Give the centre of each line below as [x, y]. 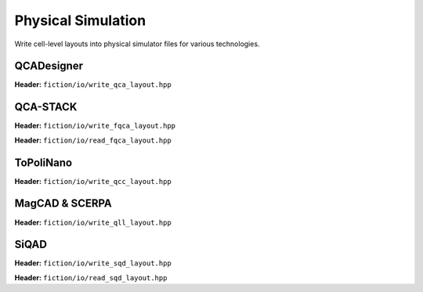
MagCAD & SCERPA [63, 204]
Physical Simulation [80, 20]
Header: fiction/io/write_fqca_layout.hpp [95, 126]
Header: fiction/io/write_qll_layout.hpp [93, 222]
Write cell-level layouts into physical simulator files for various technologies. [137, 44]
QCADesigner [49, 66]
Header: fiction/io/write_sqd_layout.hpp [93, 263]
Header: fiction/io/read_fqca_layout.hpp [93, 140]
